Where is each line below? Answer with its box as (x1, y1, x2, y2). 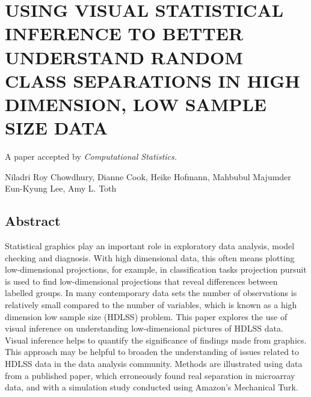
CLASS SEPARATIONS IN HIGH (5, 68, 300, 92)
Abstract (5, 211, 61, 230)
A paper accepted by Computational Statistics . (5, 150, 177, 163)
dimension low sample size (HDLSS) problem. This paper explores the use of (5, 310, 288, 323)
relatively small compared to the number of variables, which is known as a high (5, 299, 297, 311)
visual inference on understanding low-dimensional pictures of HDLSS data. (5, 322, 283, 335)
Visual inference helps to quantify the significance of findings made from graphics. (5, 333, 307, 346)
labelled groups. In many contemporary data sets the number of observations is (5, 286, 297, 299)
